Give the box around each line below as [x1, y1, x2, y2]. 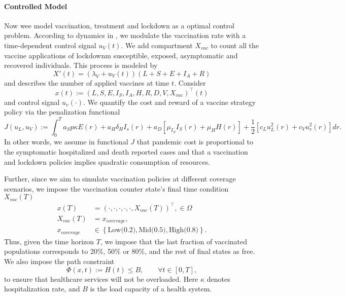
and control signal [4, 96, 60, 107]
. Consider [174, 77, 206, 88]
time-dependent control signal [4, 40, 96, 50]
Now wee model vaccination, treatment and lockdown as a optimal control [4, 20, 234, 30]
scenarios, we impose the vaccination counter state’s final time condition [4, 183, 229, 194]
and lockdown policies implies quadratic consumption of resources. [4, 156, 211, 167]
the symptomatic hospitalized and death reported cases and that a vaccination [4, 146, 248, 157]
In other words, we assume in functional [4, 136, 128, 147]
